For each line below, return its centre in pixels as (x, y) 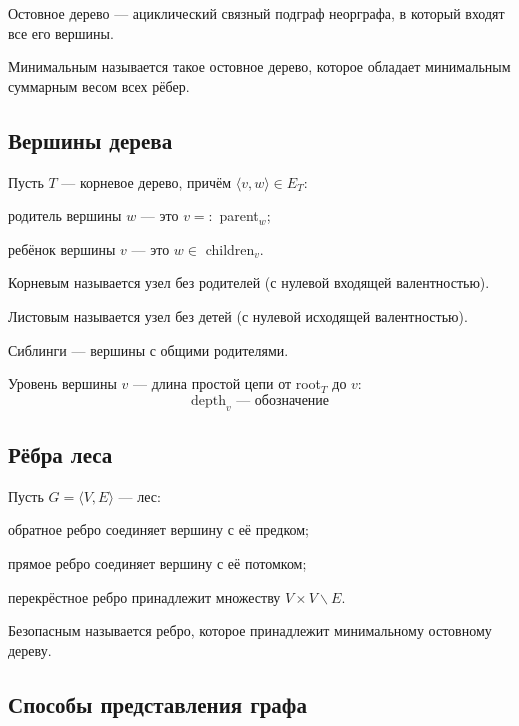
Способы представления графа (157, 703)
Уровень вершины (62, 383)
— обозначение (283, 400)
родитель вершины (65, 215)
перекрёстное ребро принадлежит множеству (144, 596)
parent (239, 215)
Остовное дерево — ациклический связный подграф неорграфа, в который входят (256, 13)
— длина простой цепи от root (227, 383)
